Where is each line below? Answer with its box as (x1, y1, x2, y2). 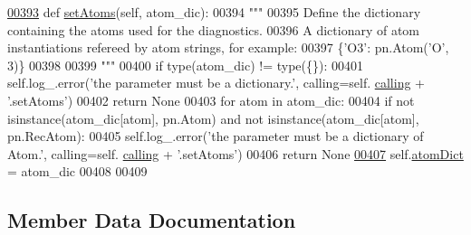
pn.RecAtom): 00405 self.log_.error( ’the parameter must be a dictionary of (7, 127, 424, 146)
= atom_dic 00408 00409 (7, 162, 148, 181)
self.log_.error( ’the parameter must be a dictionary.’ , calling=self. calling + (7, 73, 425, 92)
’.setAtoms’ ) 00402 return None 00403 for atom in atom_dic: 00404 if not (7, 90, 415, 109)
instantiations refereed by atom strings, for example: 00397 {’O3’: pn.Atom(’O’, (7, 38, 449, 57)
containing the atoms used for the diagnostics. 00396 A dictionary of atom (7, 20, 420, 39)
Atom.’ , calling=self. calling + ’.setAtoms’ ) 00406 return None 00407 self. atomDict (7, 144, 464, 163)
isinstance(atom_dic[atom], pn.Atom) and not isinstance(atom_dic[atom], (7, 108, 419, 127)
